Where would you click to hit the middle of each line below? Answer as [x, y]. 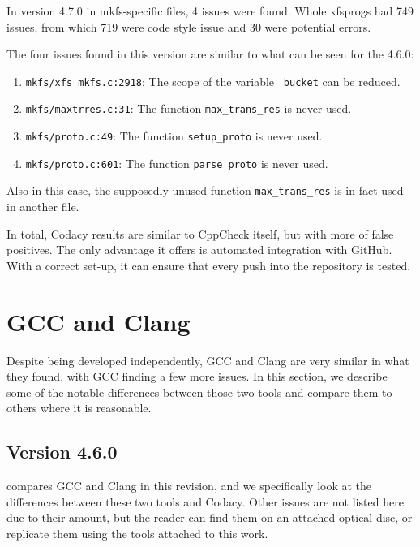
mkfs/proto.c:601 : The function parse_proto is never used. [177, 163]
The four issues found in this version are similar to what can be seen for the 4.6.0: [210, 54]
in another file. [43, 207]
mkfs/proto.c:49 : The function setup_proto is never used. [174, 136]
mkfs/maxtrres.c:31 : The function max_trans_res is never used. [189, 108]
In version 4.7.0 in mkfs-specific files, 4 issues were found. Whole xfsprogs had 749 [210, 11]
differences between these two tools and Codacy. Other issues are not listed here [205, 501]
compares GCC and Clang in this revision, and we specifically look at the [189, 486]
